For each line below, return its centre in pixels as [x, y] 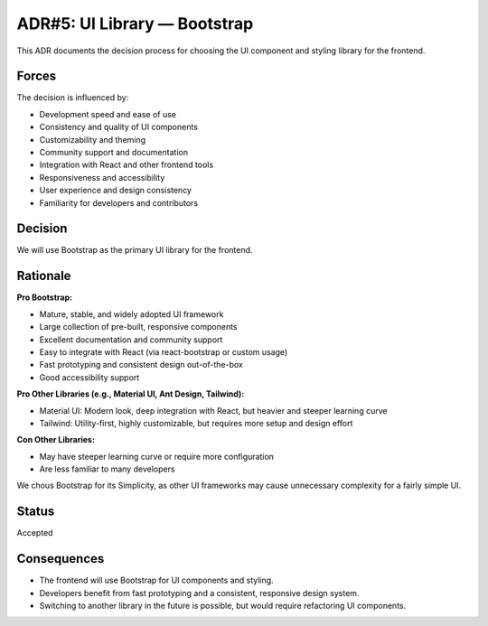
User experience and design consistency [115, 191]
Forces [37, 76]
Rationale [44, 276]
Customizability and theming [93, 139]
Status [36, 512]
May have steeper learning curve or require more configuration [157, 456]
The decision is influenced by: [73, 98]
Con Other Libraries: [56, 440]
